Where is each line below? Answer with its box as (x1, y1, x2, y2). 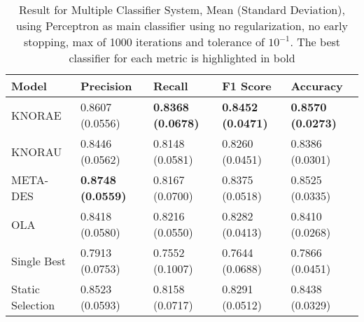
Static (11, 281, 40, 297)
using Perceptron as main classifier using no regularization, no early (16, 17, 348, 34)
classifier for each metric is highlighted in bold (69, 50, 295, 66)
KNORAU (11, 143, 62, 160)
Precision (80, 78, 132, 94)
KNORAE (11, 106, 62, 123)
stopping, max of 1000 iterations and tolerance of (23, 34, 265, 50)
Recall (153, 78, 188, 94)
